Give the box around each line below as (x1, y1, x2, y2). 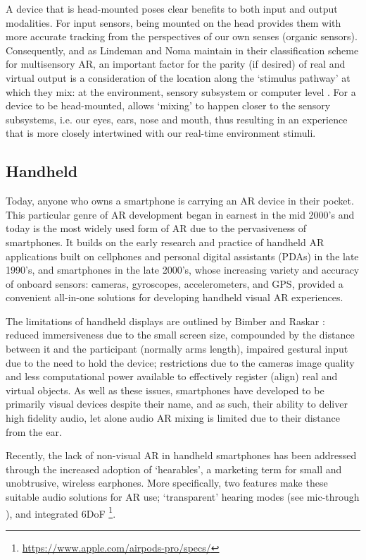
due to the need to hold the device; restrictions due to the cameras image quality (6, 355, 355, 370)
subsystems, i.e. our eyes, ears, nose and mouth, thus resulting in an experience (6, 111, 348, 126)
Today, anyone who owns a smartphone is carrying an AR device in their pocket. (6, 193, 354, 208)
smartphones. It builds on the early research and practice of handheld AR (6, 234, 324, 249)
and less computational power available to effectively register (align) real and (6, 369, 338, 384)
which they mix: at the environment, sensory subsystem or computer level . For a (6, 84, 356, 99)
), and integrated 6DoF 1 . (6, 504, 116, 521)
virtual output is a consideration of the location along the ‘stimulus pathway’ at (6, 70, 351, 85)
